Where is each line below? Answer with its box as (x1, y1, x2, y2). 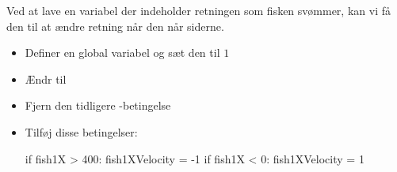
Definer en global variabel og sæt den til (25, 44, 220, 61)
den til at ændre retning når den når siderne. (6, 17, 224, 34)
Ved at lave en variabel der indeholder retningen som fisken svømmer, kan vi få (6, 2, 391, 18)
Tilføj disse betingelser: (25, 123, 138, 140)
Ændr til (25, 70, 67, 87)
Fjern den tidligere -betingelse (25, 97, 171, 114)
